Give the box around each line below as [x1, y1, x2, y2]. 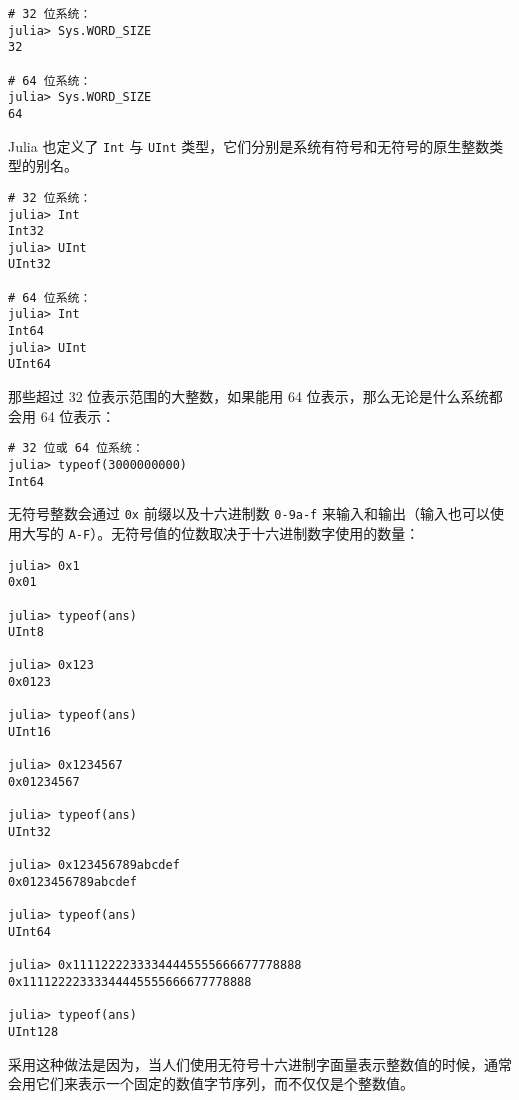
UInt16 [8, 725, 51, 740]
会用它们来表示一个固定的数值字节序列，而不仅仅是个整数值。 [8, 1073, 414, 1094]
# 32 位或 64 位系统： [8, 441, 144, 456]
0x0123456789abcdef [8, 875, 137, 889]
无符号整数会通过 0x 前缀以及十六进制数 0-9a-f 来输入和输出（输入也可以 [8, 503, 490, 524]
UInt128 [8, 1024, 59, 1039]
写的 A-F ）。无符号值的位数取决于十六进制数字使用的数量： [35, 522, 420, 543]
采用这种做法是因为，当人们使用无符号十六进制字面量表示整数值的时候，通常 [8, 1053, 512, 1074]
